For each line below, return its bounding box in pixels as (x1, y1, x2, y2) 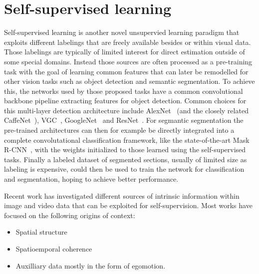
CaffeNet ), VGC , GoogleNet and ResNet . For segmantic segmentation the (4, 115, 244, 125)
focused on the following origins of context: (4, 210, 135, 220)
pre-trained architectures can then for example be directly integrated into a (4, 125, 235, 135)
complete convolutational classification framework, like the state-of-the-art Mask (4, 134, 250, 145)
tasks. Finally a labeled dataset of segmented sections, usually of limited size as (4, 154, 247, 164)
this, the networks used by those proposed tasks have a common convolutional (4, 85, 243, 96)
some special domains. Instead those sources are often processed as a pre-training (4, 56, 253, 66)
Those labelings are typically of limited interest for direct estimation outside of (4, 46, 245, 57)
